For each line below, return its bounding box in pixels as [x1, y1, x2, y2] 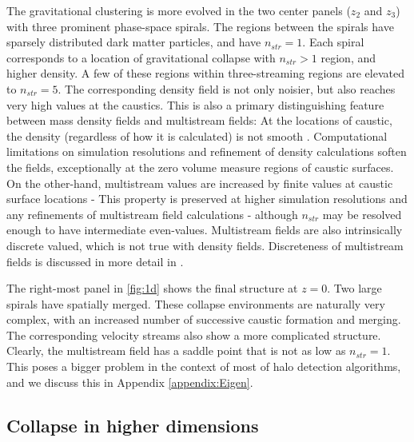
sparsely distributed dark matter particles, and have [6, 34, 261, 50]
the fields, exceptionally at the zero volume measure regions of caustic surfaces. [6, 158, 394, 175]
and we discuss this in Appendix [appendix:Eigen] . [6, 373, 253, 390]
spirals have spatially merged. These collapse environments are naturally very [6, 295, 385, 312]
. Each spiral [302, 34, 364, 50]
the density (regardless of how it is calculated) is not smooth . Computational [6, 127, 388, 144]
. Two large [327, 280, 382, 297]
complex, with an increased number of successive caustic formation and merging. [6, 311, 401, 328]
